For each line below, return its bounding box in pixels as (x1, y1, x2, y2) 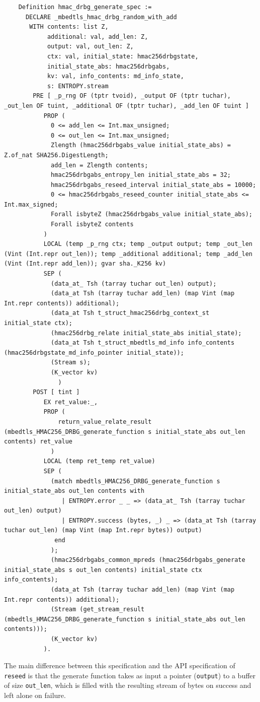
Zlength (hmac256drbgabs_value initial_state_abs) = (51, 142, 231, 149)
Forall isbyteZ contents (51, 221, 134, 228)
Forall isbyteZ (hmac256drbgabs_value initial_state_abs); (51, 211, 252, 218)
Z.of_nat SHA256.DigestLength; (4, 151, 109, 159)
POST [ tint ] (33, 389, 80, 396)
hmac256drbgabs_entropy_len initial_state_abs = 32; (51, 171, 231, 179)
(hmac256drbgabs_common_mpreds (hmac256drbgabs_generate (51, 556, 245, 564)
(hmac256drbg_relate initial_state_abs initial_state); (51, 329, 242, 337)
